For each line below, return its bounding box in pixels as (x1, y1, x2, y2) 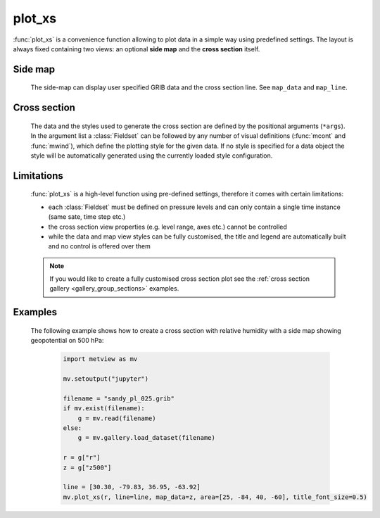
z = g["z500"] (63, 463, 112, 472)
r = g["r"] (63, 454, 101, 462)
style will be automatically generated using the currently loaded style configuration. (30, 151, 273, 160)
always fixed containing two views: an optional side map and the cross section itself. (13, 44, 260, 53)
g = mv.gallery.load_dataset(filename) (77, 434, 216, 442)
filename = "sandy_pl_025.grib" (63, 394, 175, 403)
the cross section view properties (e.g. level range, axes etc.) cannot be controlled (48, 222, 288, 231)
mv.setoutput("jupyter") (63, 375, 149, 383)
